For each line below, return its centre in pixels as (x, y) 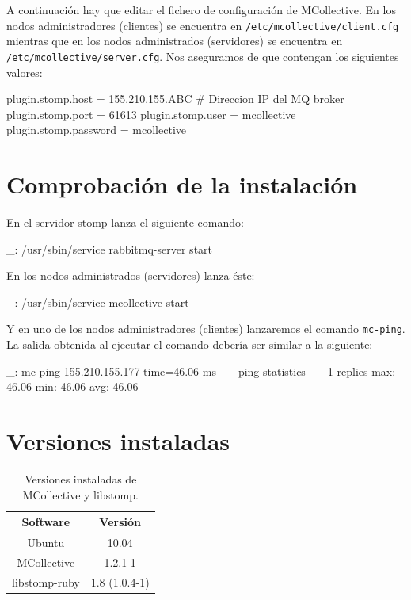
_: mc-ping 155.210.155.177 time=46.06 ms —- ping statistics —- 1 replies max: (201, 371)
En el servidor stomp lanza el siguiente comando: (125, 222)
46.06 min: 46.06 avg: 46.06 (72, 386)
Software (46, 522)
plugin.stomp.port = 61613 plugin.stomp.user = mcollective (151, 114)
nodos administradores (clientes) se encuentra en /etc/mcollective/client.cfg (203, 25)
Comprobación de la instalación (182, 184)
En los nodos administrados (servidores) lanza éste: (131, 275)
